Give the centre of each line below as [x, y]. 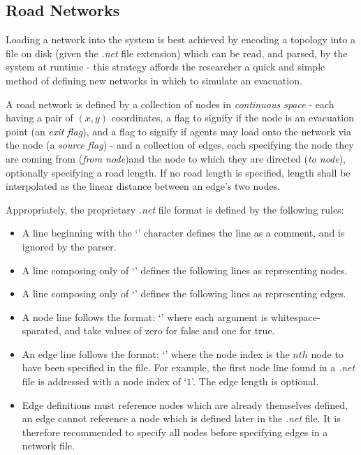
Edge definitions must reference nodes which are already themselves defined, [185, 404]
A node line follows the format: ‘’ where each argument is [145, 316]
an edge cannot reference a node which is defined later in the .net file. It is [181, 418]
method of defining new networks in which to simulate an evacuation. [154, 80]
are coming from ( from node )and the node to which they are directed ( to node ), [176, 158]
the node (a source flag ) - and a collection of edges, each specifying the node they [180, 145]
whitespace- [295, 316]
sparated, [42, 330]
